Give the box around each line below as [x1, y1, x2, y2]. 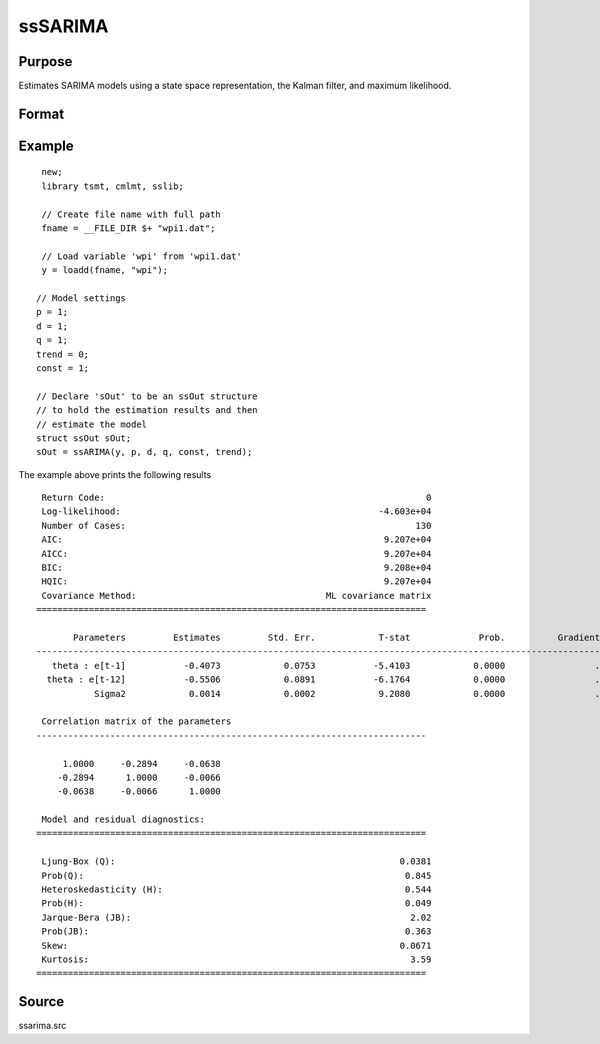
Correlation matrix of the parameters [41, 716, 232, 727]
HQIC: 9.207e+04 [41, 576, 432, 587]
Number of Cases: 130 [41, 520, 432, 531]
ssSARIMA [18, 15, 109, 37]
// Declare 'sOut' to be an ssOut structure [36, 390, 259, 402]
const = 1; [36, 362, 90, 374]
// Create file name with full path [41, 208, 222, 220]
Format [18, 105, 65, 122]
